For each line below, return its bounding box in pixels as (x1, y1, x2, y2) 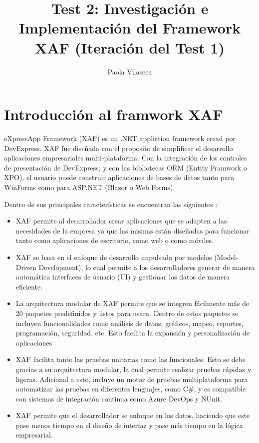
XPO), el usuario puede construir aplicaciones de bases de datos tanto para (4, 172, 235, 182)
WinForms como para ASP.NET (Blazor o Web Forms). (4, 182, 175, 192)
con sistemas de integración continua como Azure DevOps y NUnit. (15, 393, 222, 403)
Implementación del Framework (18, 17, 241, 38)
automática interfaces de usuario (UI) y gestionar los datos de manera (15, 271, 230, 282)
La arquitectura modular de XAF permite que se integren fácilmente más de (15, 298, 250, 308)
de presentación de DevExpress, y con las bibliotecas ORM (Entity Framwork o (4, 162, 247, 172)
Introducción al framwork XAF (4, 104, 223, 124)
